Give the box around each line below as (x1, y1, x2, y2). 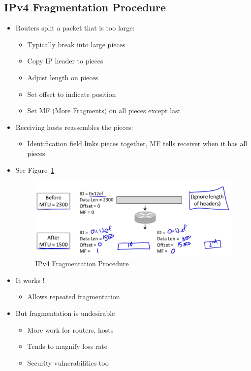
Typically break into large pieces (27, 39, 125, 49)
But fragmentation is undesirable (15, 308, 115, 318)
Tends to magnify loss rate (27, 341, 108, 351)
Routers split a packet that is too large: (15, 23, 135, 33)
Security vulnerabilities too (27, 357, 109, 368)
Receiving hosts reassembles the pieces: (15, 122, 133, 132)
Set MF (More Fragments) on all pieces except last (27, 105, 181, 116)
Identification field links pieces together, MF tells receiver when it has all (27, 138, 248, 149)
